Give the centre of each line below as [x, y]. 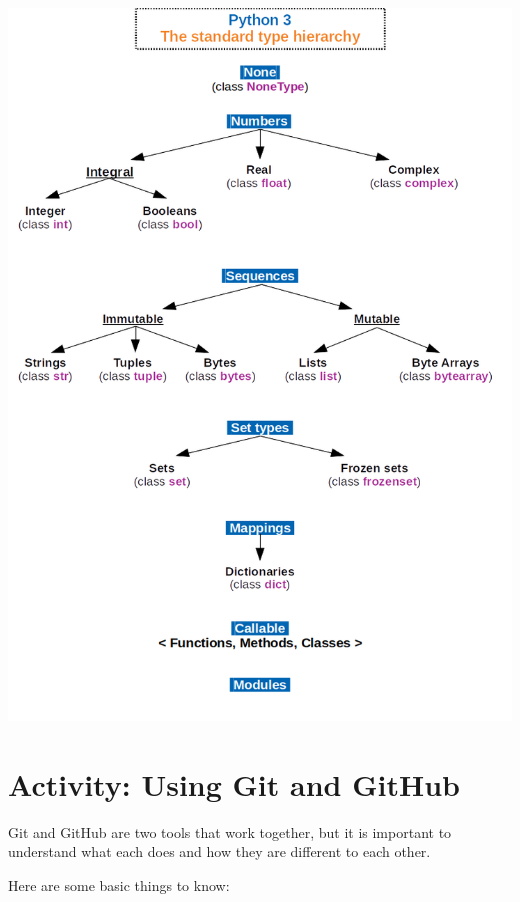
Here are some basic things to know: [119, 884]
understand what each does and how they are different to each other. [219, 851]
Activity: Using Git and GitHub [234, 783]
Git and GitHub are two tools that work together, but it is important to [230, 831]
